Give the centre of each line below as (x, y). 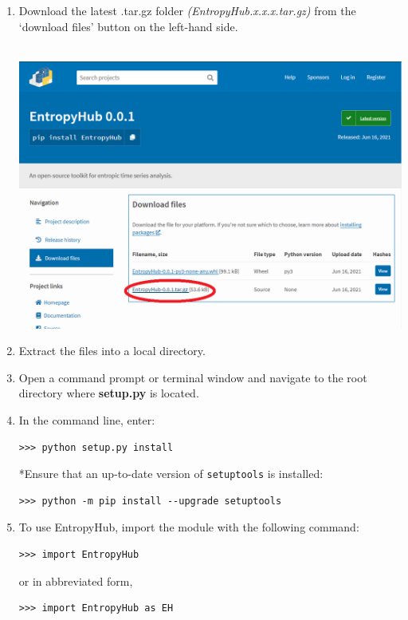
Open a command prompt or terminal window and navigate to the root (193, 377)
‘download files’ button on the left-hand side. (128, 26)
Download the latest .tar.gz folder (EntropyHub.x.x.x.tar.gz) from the (187, 10)
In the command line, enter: (87, 419)
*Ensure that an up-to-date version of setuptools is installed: (171, 474)
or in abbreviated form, (76, 581)
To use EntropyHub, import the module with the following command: (189, 527)
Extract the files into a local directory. (112, 351)
